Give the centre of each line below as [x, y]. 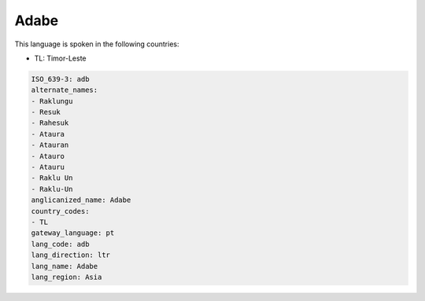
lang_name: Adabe [65, 266]
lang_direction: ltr [70, 255]
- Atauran [50, 145]
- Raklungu [52, 101]
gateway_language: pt [73, 233]
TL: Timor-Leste [60, 58]
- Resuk [46, 112]
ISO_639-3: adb [60, 79]
